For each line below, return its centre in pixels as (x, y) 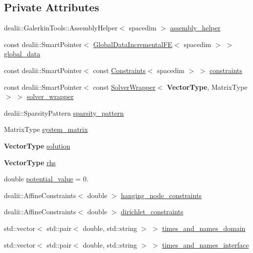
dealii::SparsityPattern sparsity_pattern (64, 113)
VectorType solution (37, 145)
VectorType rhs (30, 162)
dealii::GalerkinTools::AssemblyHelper (61, 28)
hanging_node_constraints (161, 195)
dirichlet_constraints (152, 212)
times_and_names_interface (206, 244)
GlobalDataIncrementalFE (133, 44)
